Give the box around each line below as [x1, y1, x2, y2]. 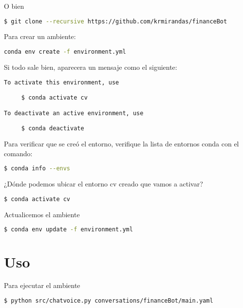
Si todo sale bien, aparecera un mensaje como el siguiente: [4, 62, 177, 72]
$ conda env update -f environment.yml [4, 226, 133, 233]
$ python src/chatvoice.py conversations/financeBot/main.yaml [4, 297, 213, 304]
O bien [4, 1, 24, 11]
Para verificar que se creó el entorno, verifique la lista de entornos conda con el [4, 139, 239, 148]
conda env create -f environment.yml [4, 48, 126, 56]
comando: [4, 148, 33, 158]
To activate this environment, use [4, 79, 119, 86]
